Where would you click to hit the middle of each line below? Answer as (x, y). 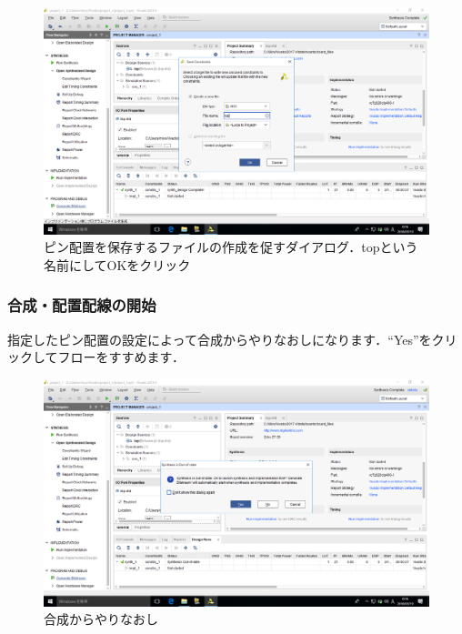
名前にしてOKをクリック (117, 264)
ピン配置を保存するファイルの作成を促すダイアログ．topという (231, 247)
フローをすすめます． (121, 357)
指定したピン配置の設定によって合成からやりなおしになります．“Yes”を (220, 339)
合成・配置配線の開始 (82, 305)
